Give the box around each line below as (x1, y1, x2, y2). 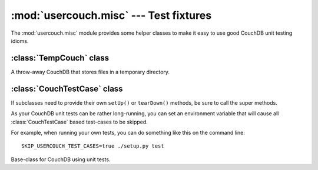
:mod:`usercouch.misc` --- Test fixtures (11, 9, 212, 22)
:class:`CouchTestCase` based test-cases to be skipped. (11, 118, 148, 125)
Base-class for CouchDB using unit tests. (11, 156, 111, 163)
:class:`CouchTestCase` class (11, 84, 123, 94)
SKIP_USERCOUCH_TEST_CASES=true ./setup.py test (21, 143, 164, 149)
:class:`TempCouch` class (11, 53, 110, 63)
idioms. (11, 37, 29, 44)
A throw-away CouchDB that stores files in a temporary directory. (11, 68, 170, 75)
